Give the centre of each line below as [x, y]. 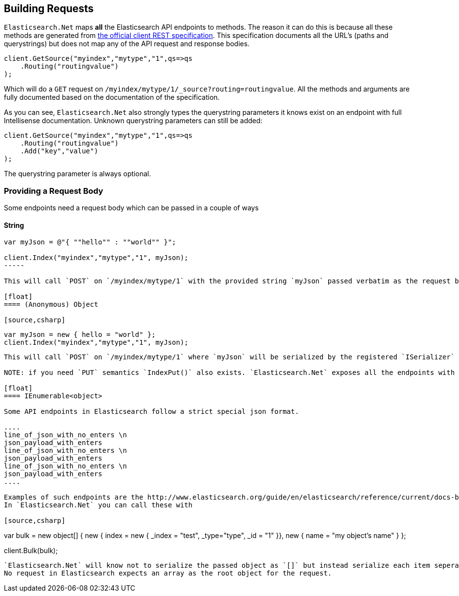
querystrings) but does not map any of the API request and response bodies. [127, 44]
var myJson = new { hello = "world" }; [80, 335]
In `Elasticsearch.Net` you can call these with [98, 505]
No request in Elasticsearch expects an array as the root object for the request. [168, 573]
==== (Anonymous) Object [51, 305]
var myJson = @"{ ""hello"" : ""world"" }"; [90, 242]
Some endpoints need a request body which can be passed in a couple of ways [131, 208]
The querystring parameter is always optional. [78, 174]
